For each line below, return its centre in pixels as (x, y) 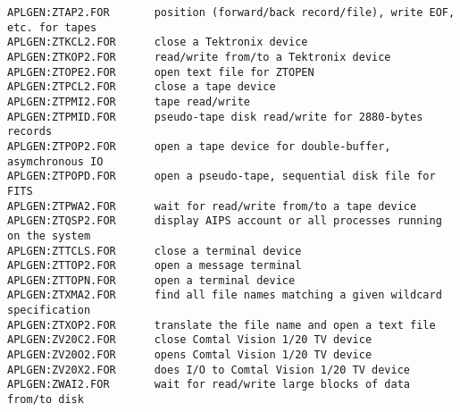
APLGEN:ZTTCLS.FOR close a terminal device (155, 251)
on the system (49, 235)
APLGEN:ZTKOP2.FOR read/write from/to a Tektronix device (199, 57)
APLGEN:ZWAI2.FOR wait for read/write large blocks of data (209, 385)
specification (49, 311)
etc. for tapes (52, 27)
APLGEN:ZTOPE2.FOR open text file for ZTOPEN (161, 72)
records (30, 132)
